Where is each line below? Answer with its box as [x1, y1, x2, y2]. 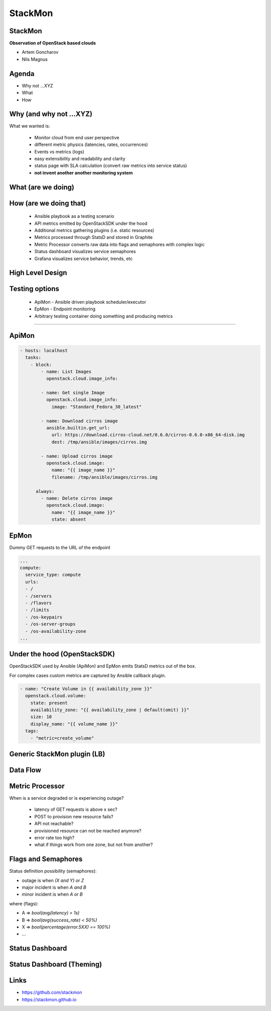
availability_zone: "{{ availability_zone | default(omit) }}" [30, 707, 190, 713]
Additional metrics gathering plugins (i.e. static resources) [34, 227, 155, 233]
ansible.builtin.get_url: [46, 425, 110, 431]
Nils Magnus [22, 56, 48, 62]
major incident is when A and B [22, 884, 86, 890]
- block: [30, 362, 52, 367]
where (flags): [9, 900, 39, 906]
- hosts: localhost [20, 348, 68, 353]
